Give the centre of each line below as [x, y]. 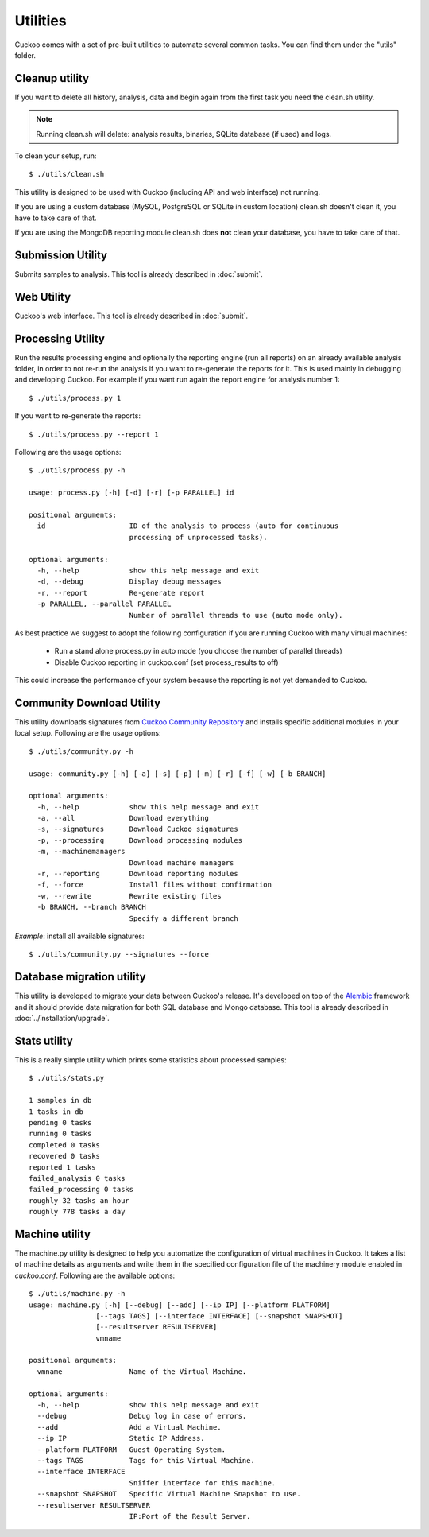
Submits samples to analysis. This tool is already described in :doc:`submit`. [139, 274]
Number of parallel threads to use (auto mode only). [236, 615]
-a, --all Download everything [123, 818]
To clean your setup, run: [56, 156]
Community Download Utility [88, 703]
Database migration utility [80, 977]
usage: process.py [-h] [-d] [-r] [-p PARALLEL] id [131, 493]
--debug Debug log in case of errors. [142, 1416]
